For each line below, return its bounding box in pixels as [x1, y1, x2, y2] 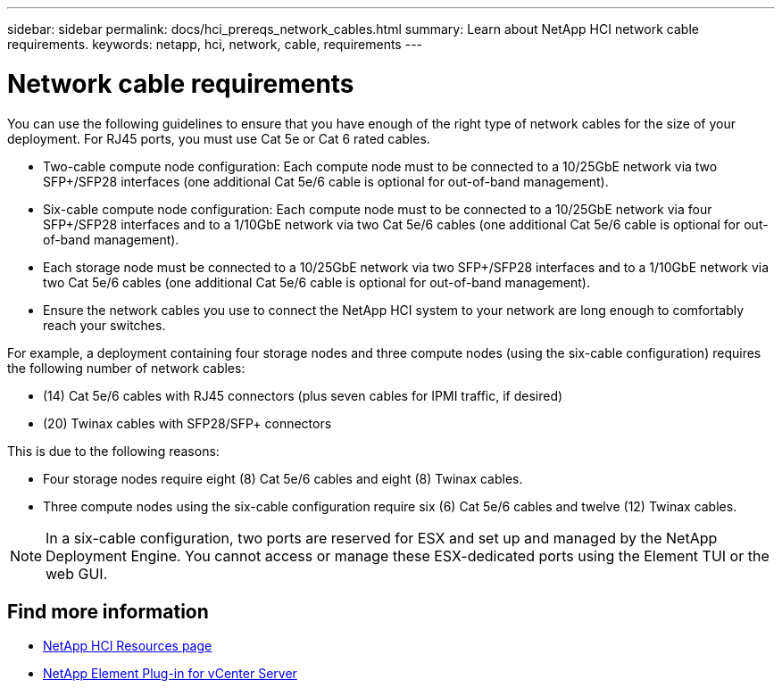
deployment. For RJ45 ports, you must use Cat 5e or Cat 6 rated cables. [7, 130, 430, 146]
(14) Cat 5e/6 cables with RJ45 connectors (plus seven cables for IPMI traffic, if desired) [43, 387, 563, 403]
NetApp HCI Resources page [43, 638, 212, 654]
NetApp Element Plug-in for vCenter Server [43, 666, 297, 682]
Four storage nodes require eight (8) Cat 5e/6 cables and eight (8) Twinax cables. [43, 470, 523, 486]
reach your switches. [43, 317, 166, 333]
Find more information [7, 600, 209, 623]
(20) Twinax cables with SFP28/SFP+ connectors [43, 415, 332, 431]
